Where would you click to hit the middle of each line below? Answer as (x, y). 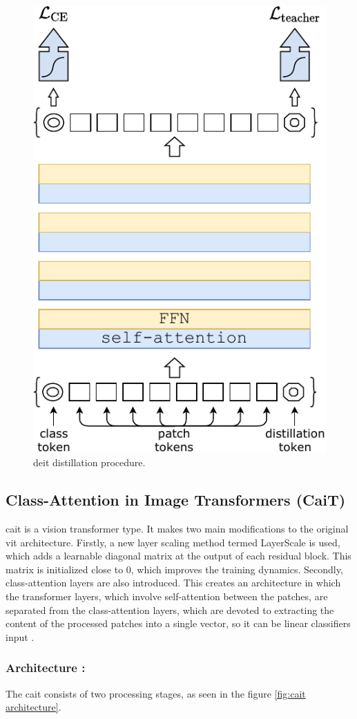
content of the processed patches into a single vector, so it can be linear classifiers (178, 623)
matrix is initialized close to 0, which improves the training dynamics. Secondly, (174, 569)
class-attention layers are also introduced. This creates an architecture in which (173, 583)
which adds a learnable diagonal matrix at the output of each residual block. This (178, 556)
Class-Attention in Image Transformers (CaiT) (176, 500)
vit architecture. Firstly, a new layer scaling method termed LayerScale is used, (173, 542)
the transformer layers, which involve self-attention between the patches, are (167, 596)
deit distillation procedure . (89, 462)
